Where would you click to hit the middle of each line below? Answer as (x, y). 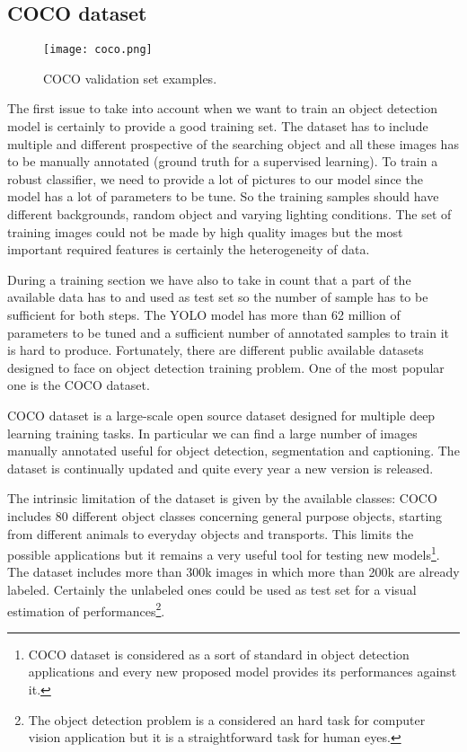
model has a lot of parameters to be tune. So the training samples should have (223, 196)
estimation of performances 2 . (86, 609)
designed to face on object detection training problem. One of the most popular (226, 367)
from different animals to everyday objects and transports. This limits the (211, 533)
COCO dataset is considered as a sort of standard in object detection (219, 654)
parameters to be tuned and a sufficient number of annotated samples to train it (229, 332)
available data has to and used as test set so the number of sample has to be (218, 297)
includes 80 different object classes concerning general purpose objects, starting (225, 515)
